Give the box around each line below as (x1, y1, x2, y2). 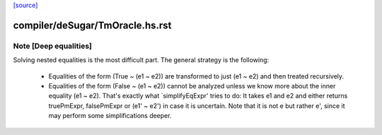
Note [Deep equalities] (13, 41, 92, 51)
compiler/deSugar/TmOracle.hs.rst (13, 19, 172, 31)
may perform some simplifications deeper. (48, 112, 172, 120)
